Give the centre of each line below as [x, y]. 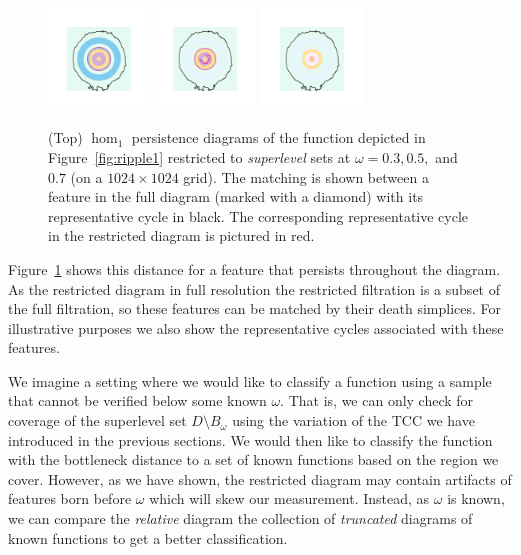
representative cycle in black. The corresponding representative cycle [258, 215]
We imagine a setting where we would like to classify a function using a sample [250, 380]
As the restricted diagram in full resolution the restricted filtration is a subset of [254, 288]
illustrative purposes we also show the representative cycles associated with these [256, 327]
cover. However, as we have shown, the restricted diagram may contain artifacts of [260, 478]
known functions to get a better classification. [148, 537]
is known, [476, 498]
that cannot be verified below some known [137, 400]
